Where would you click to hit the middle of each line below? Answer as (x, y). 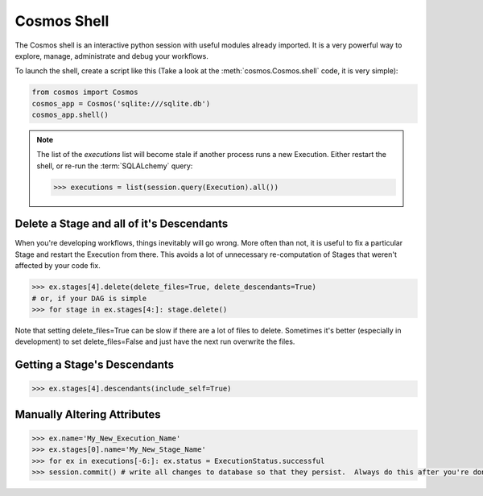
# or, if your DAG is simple (89, 298)
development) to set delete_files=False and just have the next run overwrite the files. (155, 341)
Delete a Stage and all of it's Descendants (122, 224)
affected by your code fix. (58, 266)
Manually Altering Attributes (88, 414)
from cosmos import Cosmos (85, 92)
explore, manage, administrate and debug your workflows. (111, 56)
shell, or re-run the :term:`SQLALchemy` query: (115, 166)
